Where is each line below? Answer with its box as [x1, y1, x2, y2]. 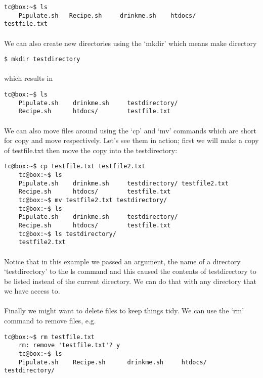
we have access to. [4, 286, 60, 296]
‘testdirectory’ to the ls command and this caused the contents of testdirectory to [4, 266, 256, 276]
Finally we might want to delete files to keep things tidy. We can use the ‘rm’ [4, 305, 244, 316]
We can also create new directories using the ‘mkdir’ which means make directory [4, 37, 257, 48]
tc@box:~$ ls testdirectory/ [18, 230, 116, 238]
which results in [4, 73, 53, 83]
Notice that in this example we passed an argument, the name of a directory [4, 256, 241, 266]
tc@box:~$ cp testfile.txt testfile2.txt [4, 163, 146, 170]
